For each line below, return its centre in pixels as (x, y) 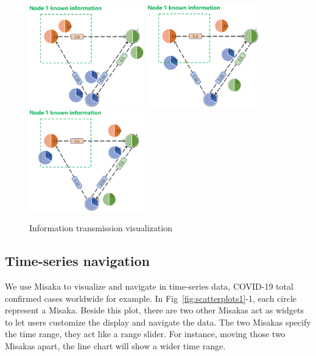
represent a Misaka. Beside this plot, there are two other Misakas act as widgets (154, 310)
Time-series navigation (77, 261)
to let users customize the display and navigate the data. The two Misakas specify (158, 322)
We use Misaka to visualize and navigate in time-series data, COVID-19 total (149, 286)
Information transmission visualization (101, 228)
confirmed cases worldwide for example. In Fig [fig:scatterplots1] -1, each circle (151, 298)
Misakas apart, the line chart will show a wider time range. (115, 345)
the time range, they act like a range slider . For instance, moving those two (145, 334)
